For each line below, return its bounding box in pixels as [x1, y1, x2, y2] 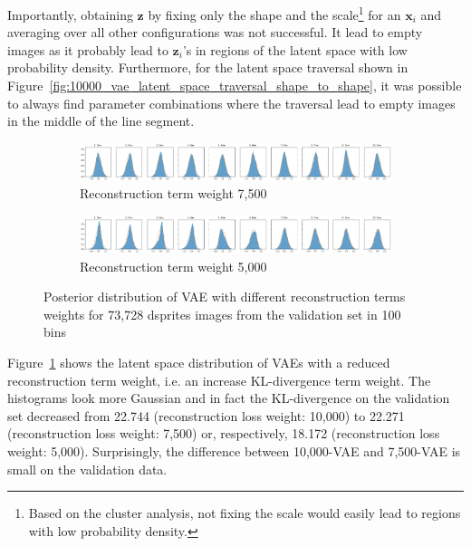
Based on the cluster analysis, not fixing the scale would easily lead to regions [28, 503, 461, 522]
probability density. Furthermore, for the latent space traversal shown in [7, 58, 409, 77]
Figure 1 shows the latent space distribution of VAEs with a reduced [7, 353, 390, 372]
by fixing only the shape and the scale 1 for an [148, 3, 401, 24]
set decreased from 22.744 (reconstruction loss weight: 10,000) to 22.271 [7, 406, 405, 425]
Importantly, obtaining [7, 5, 133, 24]
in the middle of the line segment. [7, 111, 195, 130]
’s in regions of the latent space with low [182, 40, 408, 59]
